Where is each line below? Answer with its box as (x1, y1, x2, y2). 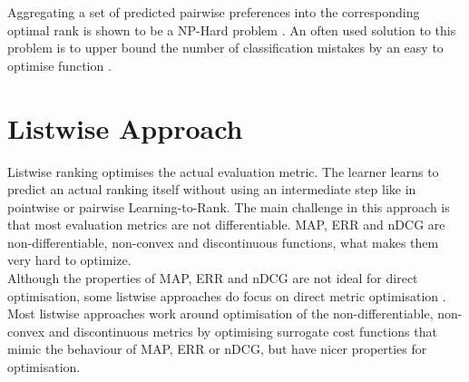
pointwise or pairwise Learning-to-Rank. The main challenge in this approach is (7, 197, 450, 216)
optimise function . (7, 55, 112, 74)
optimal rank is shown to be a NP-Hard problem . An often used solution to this (7, 20, 456, 39)
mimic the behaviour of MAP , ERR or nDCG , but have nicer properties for (7, 339, 427, 358)
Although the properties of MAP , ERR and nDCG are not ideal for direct (7, 269, 418, 288)
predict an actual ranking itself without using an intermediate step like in (7, 180, 416, 199)
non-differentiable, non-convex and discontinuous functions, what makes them (7, 232, 439, 251)
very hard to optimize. (7, 250, 132, 269)
